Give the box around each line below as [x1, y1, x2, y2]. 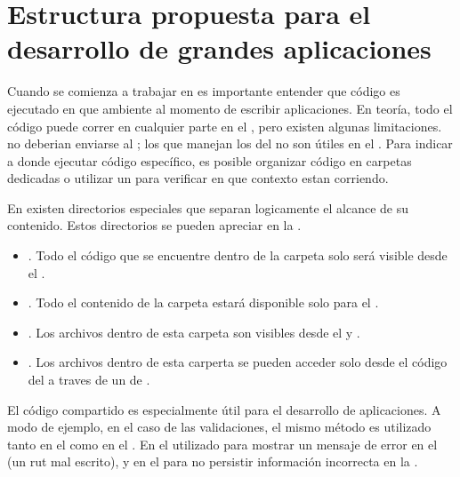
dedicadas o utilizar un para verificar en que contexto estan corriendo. [7, 169, 389, 187]
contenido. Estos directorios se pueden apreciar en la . [7, 216, 302, 235]
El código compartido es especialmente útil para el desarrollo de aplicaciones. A [7, 400, 441, 418]
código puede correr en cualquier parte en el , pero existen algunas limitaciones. [7, 116, 442, 135]
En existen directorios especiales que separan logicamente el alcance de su [7, 198, 409, 217]
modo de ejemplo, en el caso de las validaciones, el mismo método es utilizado [7, 417, 432, 436]
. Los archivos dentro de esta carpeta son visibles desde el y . [28, 322, 360, 341]
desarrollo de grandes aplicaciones [7, 30, 432, 67]
